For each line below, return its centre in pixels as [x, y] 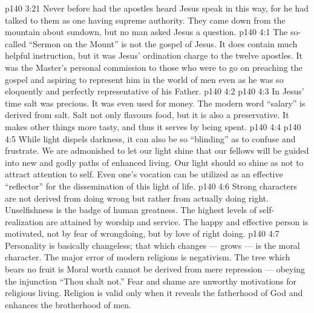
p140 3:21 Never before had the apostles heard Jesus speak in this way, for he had [157, 8]
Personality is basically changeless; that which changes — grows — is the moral [152, 245]
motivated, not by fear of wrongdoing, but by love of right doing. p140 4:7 [142, 233]
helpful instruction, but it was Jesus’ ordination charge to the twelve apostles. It [154, 55]
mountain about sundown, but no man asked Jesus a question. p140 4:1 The [146, 32]
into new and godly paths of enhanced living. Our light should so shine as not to [154, 162]
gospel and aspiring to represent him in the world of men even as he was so [144, 79]
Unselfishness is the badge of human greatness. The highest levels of [131, 210]
